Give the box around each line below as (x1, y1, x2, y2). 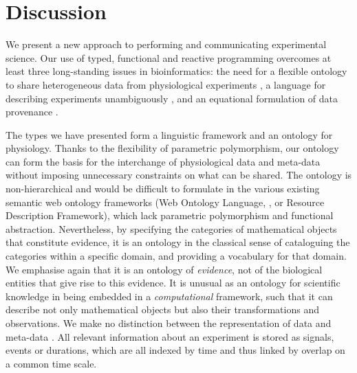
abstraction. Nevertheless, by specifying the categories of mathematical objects (6, 221, 337, 236)
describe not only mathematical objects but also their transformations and (6, 302, 319, 317)
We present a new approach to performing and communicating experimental (6, 37, 327, 52)
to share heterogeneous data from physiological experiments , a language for (6, 77, 326, 91)
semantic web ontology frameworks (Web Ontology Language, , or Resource (6, 194, 325, 209)
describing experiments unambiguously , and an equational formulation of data (6, 91, 338, 105)
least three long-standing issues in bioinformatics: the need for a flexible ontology (6, 64, 347, 78)
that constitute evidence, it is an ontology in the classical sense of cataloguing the (6, 235, 350, 249)
